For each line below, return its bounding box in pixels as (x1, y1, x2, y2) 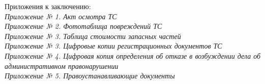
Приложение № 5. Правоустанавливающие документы (5, 70, 175, 81)
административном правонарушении (5, 60, 119, 71)
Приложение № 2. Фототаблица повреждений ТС (5, 21, 162, 31)
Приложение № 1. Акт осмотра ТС (5, 11, 117, 21)
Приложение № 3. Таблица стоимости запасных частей (5, 30, 181, 41)
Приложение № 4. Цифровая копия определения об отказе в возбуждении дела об (5, 50, 261, 61)
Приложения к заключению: (5, 1, 91, 11)
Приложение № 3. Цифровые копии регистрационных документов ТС (5, 40, 222, 51)
